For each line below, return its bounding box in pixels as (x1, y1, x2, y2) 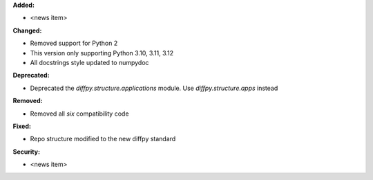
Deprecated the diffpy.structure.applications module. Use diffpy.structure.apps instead (30, 84, 278, 92)
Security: (12, 147, 41, 156)
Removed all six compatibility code (30, 109, 129, 118)
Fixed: (12, 122, 31, 130)
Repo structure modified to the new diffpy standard (30, 135, 176, 143)
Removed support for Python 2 (30, 39, 118, 48)
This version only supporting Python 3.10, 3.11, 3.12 (30, 48, 174, 57)
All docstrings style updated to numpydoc (30, 58, 149, 66)
